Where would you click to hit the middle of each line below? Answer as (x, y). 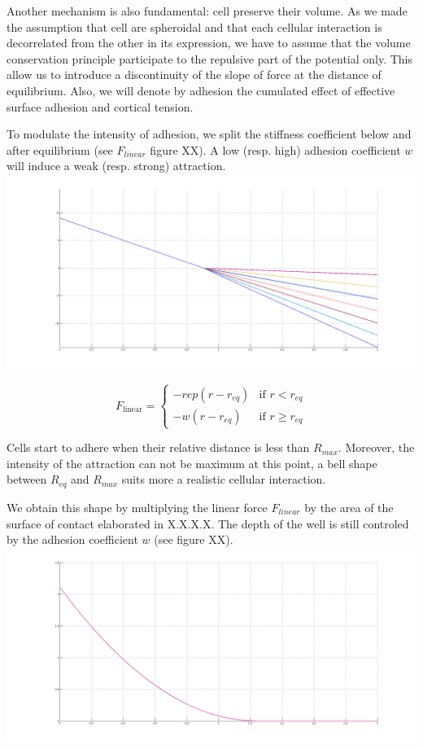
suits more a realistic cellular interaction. (224, 479)
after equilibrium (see (60, 149)
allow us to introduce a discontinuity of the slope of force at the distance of (194, 74)
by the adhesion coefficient (72, 539)
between (27, 479)
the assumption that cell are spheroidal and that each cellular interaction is (194, 26)
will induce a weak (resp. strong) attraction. (116, 166)
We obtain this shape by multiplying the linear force (137, 507)
